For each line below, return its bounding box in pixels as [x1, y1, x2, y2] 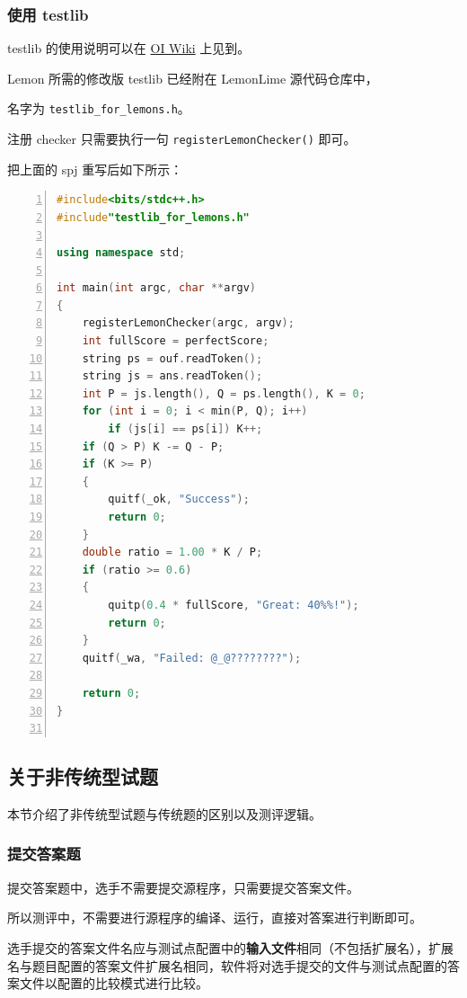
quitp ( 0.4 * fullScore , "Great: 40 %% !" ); [108, 598, 359, 611]
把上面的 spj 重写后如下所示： [7, 159, 183, 178]
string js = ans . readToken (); [82, 370, 263, 383]
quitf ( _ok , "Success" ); [108, 493, 250, 506]
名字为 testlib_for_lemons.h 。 [7, 99, 190, 118]
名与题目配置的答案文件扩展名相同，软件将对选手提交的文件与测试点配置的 [7, 956, 447, 975]
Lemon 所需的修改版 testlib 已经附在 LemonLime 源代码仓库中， [7, 68, 378, 87]
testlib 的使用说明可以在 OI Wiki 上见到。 [7, 39, 251, 58]
